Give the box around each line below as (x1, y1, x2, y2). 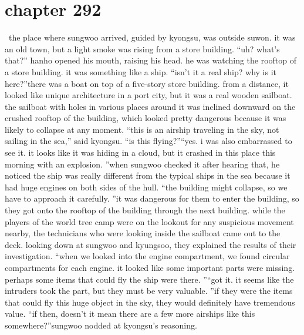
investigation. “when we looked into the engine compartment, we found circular (5, 250, 290, 262)
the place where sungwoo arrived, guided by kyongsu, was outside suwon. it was (8, 31, 296, 43)
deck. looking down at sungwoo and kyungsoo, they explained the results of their (5, 238, 296, 250)
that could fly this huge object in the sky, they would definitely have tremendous (5, 296, 295, 308)
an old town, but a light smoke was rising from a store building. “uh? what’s (5, 42, 280, 55)
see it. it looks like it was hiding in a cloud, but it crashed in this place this (5, 146, 276, 159)
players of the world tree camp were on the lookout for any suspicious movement (5, 215, 294, 227)
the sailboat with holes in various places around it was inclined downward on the (5, 100, 296, 112)
